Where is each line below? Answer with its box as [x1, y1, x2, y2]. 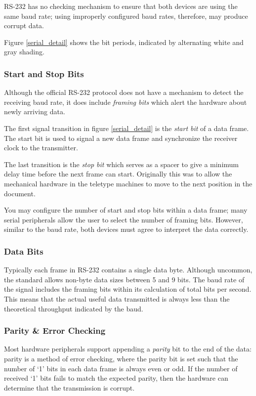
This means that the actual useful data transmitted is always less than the [4, 293, 230, 304]
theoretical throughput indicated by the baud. [4, 303, 143, 313]
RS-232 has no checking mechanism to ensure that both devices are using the [4, 1, 238, 11]
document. [4, 188, 36, 198]
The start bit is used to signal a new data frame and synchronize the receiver [4, 132, 238, 143]
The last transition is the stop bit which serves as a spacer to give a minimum [4, 159, 239, 169]
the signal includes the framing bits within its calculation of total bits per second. [4, 284, 252, 294]
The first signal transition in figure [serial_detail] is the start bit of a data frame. [4, 123, 249, 133]
